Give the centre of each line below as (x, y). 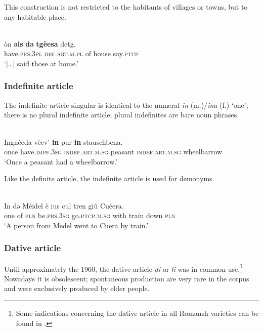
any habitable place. (35, 16)
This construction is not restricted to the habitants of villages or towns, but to (126, 7)
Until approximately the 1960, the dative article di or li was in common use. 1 (123, 268)
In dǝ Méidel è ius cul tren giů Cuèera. (64, 205)
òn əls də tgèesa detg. (40, 43)
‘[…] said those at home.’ (41, 63)
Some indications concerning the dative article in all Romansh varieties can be (137, 313)
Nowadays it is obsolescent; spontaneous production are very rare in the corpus (127, 278)
